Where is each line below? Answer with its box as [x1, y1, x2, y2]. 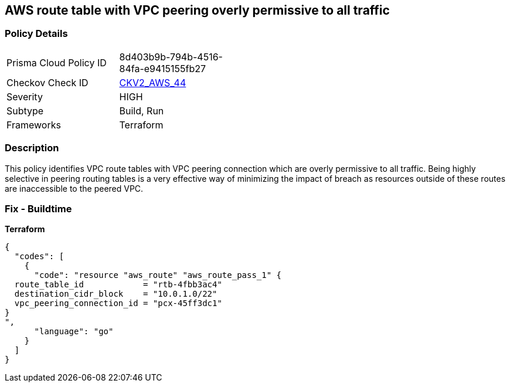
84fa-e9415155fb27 [119, 62, 206, 74]
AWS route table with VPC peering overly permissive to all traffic [5, 3, 390, 18]
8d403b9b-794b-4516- [119, 50, 223, 63]
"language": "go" [34, 327, 114, 337]
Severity [6, 90, 43, 103]
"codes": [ [14, 252, 64, 262]
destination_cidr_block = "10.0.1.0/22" [14, 289, 217, 299]
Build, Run [119, 104, 164, 117]
